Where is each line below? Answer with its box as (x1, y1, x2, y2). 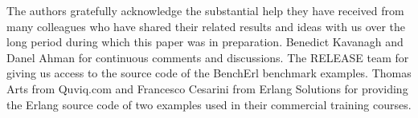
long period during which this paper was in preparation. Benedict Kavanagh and (6, 33, 404, 50)
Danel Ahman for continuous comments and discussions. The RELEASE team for (6, 49, 409, 65)
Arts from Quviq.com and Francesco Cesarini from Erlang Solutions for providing (6, 80, 408, 96)
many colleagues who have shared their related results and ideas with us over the (6, 18, 406, 34)
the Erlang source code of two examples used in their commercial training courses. (6, 96, 412, 112)
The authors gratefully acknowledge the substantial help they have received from (6, 2, 404, 18)
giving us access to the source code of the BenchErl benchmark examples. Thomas (6, 65, 412, 81)
